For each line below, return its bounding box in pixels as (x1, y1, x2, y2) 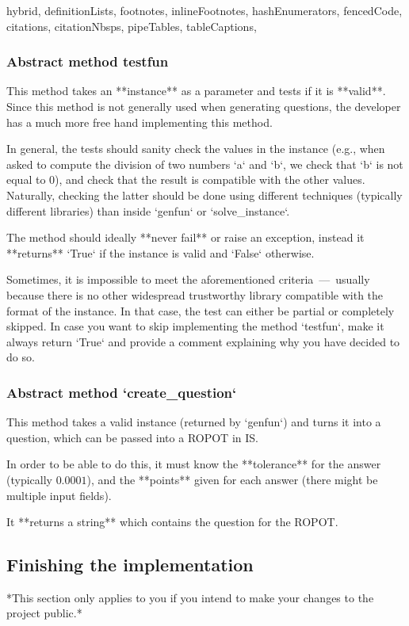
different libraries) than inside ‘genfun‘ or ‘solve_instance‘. (6, 202, 290, 219)
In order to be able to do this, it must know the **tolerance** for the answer (6, 456, 381, 472)
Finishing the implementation (6, 552, 254, 577)
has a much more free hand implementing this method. (6, 113, 273, 130)
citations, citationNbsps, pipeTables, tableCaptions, (6, 17, 257, 34)
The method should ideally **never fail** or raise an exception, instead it (6, 229, 365, 246)
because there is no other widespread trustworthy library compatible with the (6, 286, 384, 303)
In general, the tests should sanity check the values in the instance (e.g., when (6, 140, 385, 157)
